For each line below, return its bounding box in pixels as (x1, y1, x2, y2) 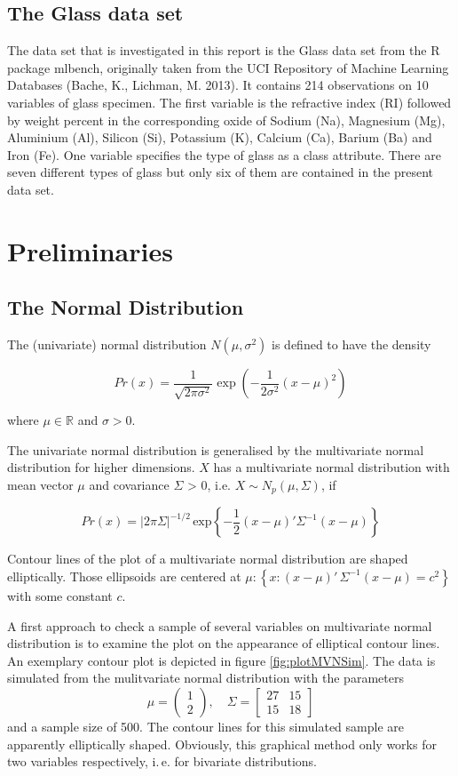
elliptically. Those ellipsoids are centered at (7, 566, 241, 585)
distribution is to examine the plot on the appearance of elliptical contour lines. (7, 634, 440, 652)
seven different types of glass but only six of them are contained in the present (7, 163, 434, 181)
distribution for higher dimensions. (7, 458, 195, 476)
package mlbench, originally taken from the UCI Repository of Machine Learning (7, 58, 449, 76)
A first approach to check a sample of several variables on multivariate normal (7, 616, 432, 635)
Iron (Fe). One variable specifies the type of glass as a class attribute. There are (7, 145, 441, 164)
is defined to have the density (272, 335, 431, 354)
